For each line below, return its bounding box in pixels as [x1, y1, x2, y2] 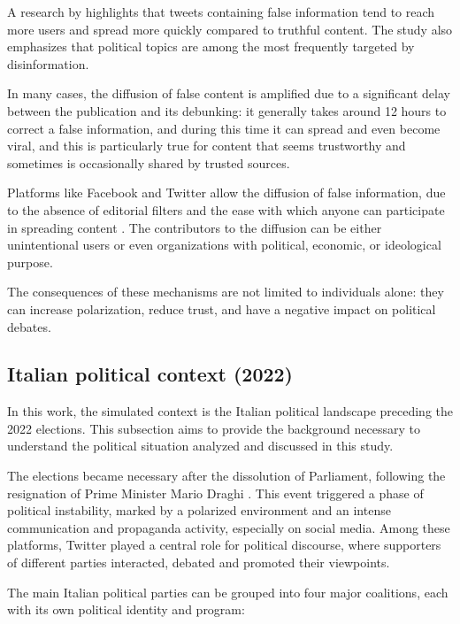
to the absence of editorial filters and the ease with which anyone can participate [7, 200, 445, 219]
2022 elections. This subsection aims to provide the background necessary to [7, 419, 420, 437]
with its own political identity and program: [7, 600, 245, 619]
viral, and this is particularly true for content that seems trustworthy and [7, 136, 406, 155]
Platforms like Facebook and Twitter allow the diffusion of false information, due [7, 183, 446, 202]
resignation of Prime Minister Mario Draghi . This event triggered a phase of [7, 483, 424, 502]
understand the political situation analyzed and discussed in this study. [7, 436, 394, 455]
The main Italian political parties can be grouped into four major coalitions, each [7, 582, 448, 601]
